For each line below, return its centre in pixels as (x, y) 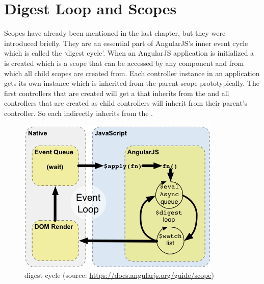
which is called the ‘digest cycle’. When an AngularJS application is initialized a (129, 53)
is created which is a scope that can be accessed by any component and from (124, 63)
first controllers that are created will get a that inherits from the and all (117, 93)
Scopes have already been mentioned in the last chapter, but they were (115, 33)
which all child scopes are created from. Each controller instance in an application (132, 73)
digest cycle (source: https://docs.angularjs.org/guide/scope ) (119, 275)
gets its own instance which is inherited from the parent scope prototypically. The (132, 83)
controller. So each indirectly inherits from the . (78, 113)
